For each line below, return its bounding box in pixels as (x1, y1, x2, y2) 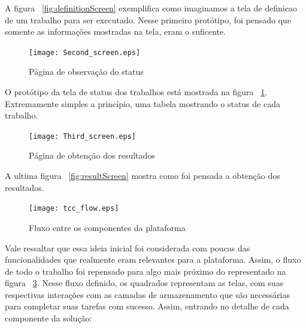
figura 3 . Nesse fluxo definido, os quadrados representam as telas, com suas (5, 277, 284, 289)
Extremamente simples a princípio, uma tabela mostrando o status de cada (5, 97, 280, 110)
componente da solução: (5, 312, 92, 324)
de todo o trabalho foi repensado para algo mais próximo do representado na (5, 265, 286, 277)
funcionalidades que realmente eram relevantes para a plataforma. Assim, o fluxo (5, 253, 301, 266)
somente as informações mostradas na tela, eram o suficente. (5, 25, 226, 38)
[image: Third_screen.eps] (29, 132, 136, 141)
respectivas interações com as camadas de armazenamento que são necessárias (5, 288, 290, 300)
